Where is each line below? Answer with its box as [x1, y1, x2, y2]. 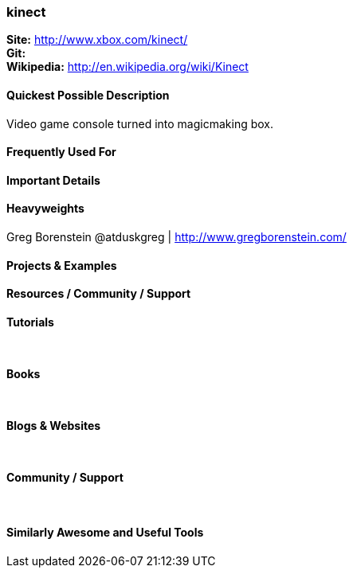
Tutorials [6, 314, 54, 329]
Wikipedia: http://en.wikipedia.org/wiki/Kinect [6, 60, 249, 74]
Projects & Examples [6, 258, 117, 272]
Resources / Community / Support [6, 287, 191, 301]
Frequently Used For [6, 145, 116, 159]
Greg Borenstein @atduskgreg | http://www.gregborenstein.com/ [6, 230, 347, 244]
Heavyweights [6, 201, 84, 216]
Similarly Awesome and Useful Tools [6, 525, 204, 540]
